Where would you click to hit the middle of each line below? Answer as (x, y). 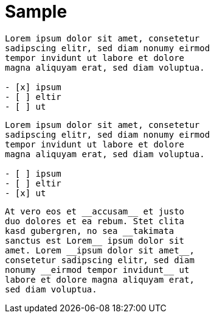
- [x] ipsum (33, 87)
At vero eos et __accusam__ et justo (95, 211)
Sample (36, 12)
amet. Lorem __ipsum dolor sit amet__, (100, 250)
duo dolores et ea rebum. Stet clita (95, 221)
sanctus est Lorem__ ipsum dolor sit (95, 240)
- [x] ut (26, 193)
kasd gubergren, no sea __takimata (90, 231)
